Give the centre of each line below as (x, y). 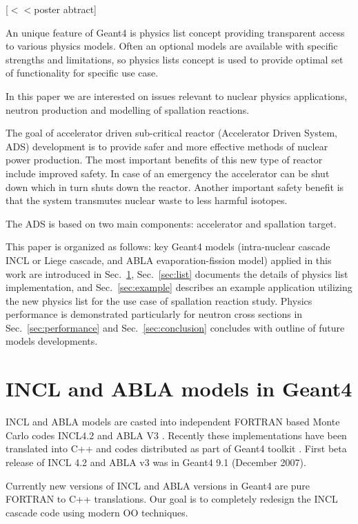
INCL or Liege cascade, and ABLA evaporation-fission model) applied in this (169, 260)
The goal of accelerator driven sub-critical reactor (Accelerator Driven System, (171, 133)
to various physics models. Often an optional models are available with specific (172, 46)
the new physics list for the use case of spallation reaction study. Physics (159, 300)
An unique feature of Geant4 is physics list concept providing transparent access (175, 32)
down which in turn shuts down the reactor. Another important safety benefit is (175, 187)
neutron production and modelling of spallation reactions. (128, 109)
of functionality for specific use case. (82, 73)
